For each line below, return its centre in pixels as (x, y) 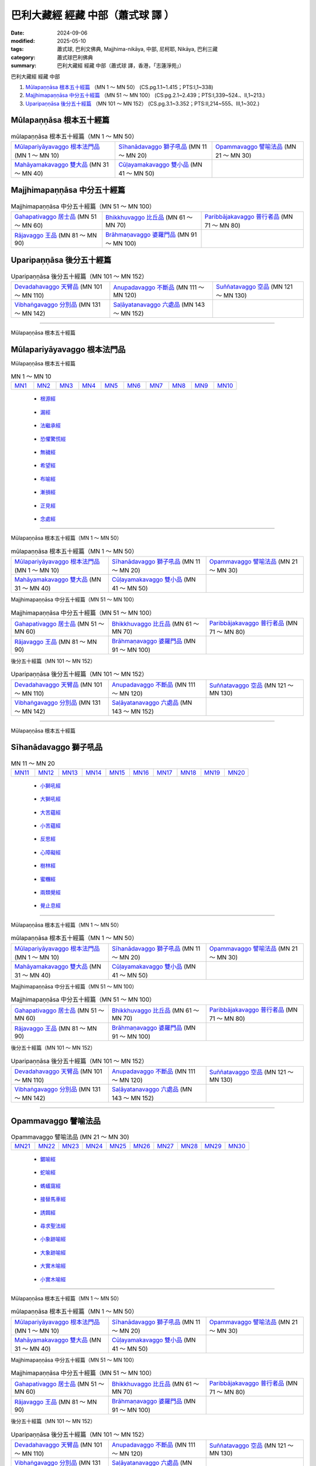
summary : (24, 66)
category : (23, 57)
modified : (23, 40)
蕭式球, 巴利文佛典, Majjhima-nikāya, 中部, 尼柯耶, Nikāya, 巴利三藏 (137, 49)
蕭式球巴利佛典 (75, 57)
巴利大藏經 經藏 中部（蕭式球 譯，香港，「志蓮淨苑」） (121, 66)
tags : (17, 49)
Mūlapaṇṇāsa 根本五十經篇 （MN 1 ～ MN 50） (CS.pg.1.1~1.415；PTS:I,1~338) (119, 87)
